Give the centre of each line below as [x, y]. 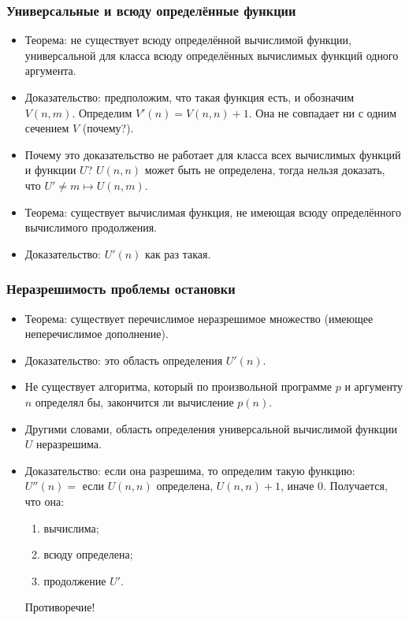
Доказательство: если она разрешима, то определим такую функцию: [190, 470]
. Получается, [355, 486]
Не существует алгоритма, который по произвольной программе [178, 386]
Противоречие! [60, 607]
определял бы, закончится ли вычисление [134, 401]
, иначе [297, 486]
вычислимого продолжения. [91, 227]
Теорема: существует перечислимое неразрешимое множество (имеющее [199, 318]
